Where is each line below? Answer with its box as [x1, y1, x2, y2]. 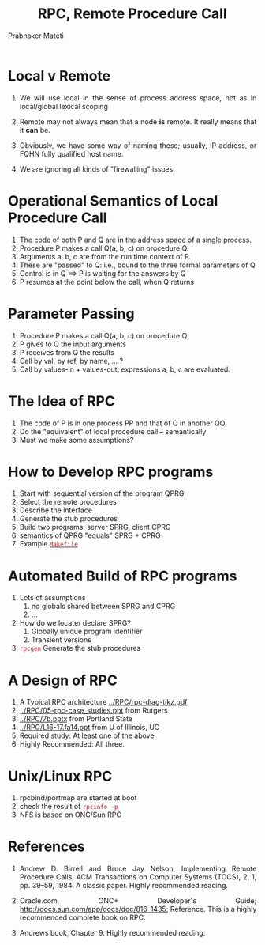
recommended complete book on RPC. [19, 913, 146, 922]
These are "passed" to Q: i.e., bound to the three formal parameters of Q [19, 260, 256, 270]
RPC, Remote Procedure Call [37, 5, 227, 23]
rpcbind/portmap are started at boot [19, 793, 137, 803]
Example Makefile [19, 539, 78, 549]
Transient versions [31, 635, 91, 644]
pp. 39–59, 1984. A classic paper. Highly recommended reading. [19, 881, 228, 890]
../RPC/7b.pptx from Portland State [19, 714, 133, 724]
